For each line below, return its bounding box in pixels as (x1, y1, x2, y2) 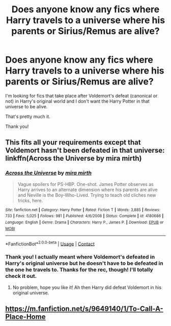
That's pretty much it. (5, 113, 51, 120)
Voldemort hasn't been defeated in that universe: (5, 146, 165, 155)
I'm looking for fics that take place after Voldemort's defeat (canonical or (5, 92, 158, 99)
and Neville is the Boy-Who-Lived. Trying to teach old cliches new (17, 192, 156, 198)
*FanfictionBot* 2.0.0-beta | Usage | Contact (5, 240, 95, 247)
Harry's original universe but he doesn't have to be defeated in (5, 260, 164, 267)
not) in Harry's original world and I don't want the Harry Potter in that (5, 98, 150, 104)
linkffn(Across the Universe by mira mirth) (5, 154, 142, 163)
